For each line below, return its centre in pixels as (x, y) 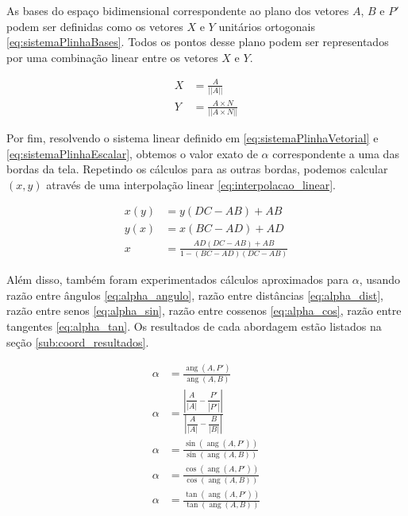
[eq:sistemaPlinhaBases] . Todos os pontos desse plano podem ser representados (198, 42)
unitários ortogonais (267, 26)
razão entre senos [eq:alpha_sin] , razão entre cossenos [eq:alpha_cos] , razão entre (204, 310)
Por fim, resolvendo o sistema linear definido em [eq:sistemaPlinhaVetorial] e (192, 138)
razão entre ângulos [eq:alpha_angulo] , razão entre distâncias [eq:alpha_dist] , (195, 295)
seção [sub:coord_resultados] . (78, 341)
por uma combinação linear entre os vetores (112, 57)
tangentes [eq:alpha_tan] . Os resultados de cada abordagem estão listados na (194, 326)
